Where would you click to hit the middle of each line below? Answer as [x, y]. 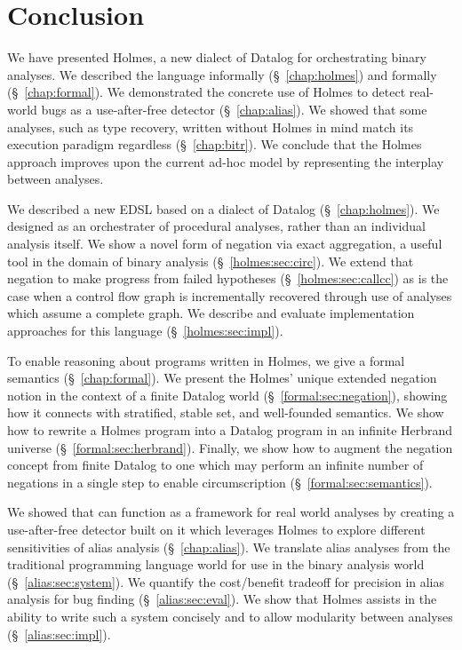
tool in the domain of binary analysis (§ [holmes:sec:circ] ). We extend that [211, 261]
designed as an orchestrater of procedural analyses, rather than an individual [216, 226]
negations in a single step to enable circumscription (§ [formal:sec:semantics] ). [220, 482]
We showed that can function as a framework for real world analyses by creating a [231, 512]
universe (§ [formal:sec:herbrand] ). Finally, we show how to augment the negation [230, 447]
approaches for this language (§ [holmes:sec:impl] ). [145, 331]
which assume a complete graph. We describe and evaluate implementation [211, 313]
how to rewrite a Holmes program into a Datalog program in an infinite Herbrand [230, 430]
